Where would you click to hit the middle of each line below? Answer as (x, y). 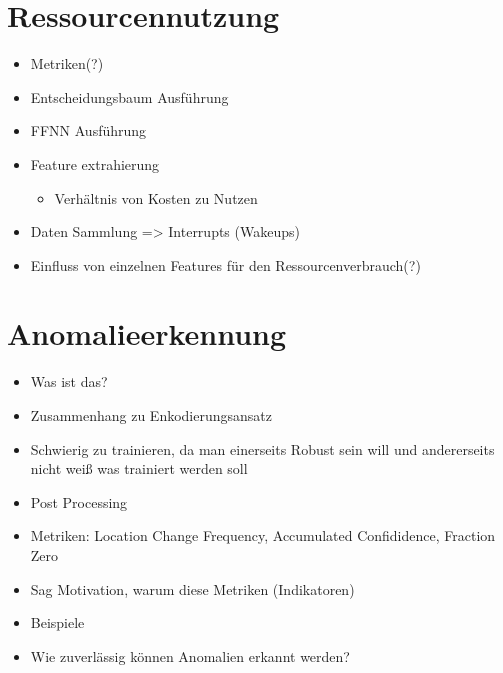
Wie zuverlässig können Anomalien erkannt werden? (190, 655)
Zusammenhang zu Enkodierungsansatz (151, 415)
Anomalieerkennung (147, 333)
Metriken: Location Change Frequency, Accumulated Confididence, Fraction (263, 535)
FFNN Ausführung (88, 130)
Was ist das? (69, 381)
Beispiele (57, 622)
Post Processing (79, 501)
